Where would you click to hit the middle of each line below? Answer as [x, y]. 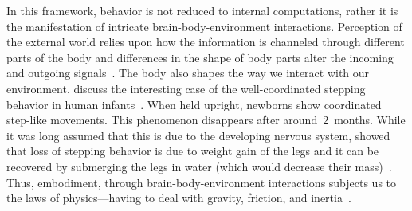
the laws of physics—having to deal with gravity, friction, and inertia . [179, 198]
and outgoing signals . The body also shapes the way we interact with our [188, 73]
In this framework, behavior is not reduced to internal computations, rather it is [202, 10]
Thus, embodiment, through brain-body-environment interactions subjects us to [202, 182]
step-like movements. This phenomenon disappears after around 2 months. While [206, 120]
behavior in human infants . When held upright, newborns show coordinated [194, 104]
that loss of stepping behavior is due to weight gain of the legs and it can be [193, 151]
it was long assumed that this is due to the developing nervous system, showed [198, 135]
